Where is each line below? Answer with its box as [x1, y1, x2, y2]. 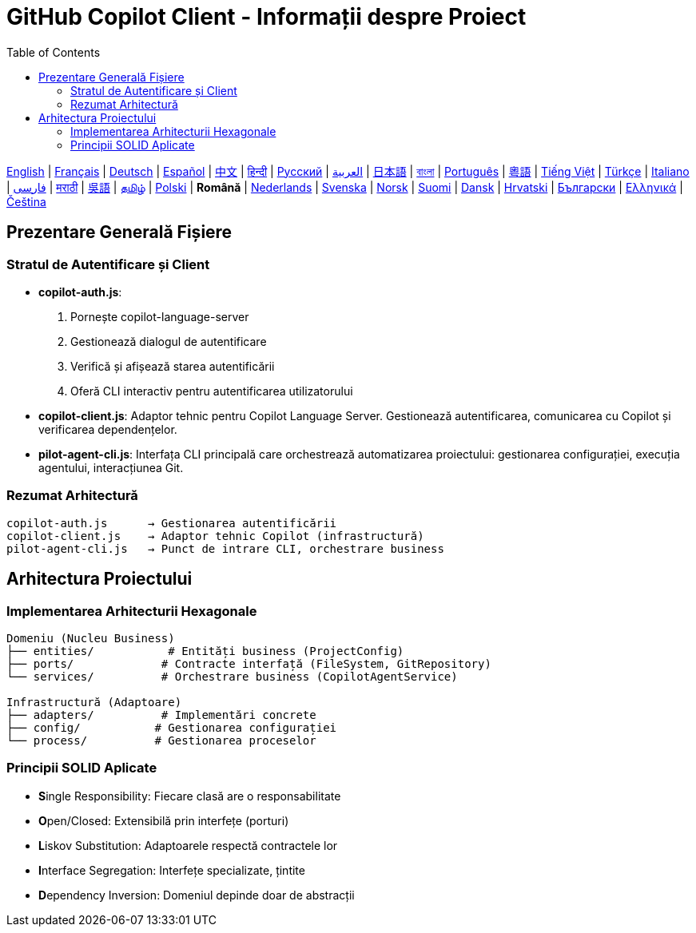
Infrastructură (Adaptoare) [6, 695, 182, 709]
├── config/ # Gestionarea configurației [6, 721, 337, 734]
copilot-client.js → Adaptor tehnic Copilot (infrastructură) [6, 529, 424, 542]
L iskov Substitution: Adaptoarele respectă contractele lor [38, 838, 338, 852]
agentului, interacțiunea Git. [38, 460, 184, 474]
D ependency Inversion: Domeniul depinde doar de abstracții [38, 887, 355, 902]
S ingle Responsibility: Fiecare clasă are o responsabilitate [38, 788, 341, 803]
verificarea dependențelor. [38, 422, 177, 436]
